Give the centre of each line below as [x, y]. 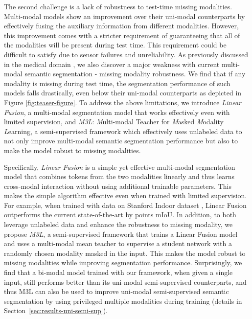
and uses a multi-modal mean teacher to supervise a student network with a [118, 243]
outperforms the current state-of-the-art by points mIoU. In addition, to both [120, 215]
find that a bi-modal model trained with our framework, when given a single [118, 272]
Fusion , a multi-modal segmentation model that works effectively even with [117, 112]
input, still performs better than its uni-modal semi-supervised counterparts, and [125, 282]
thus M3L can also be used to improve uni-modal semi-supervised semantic [116, 291]
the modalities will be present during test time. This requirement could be [115, 45]
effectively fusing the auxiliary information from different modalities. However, [121, 26]
